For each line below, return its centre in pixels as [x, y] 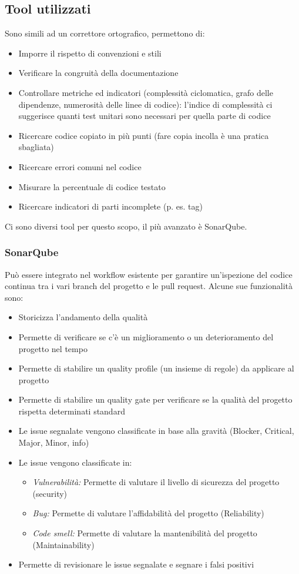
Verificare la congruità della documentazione [98, 73]
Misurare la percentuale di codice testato [92, 186]
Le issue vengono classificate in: [75, 462]
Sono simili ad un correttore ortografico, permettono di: [105, 33]
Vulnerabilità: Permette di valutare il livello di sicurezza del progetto [156, 482]
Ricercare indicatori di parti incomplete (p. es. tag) [110, 206]
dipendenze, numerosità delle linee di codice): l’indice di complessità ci [145, 104]
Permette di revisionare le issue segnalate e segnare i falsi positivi [136, 564]
